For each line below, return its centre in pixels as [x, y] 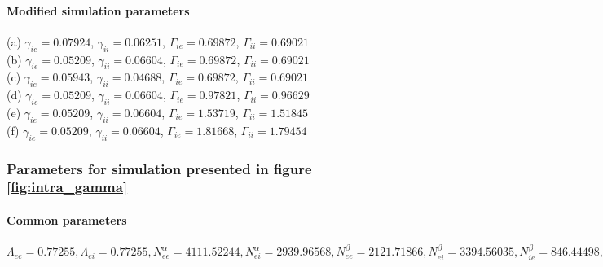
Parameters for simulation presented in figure [159, 168]
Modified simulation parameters [98, 10]
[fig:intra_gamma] [67, 187]
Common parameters [67, 219]
